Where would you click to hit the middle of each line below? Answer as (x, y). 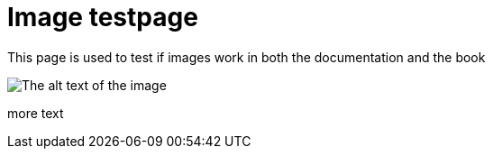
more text (36, 113)
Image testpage (103, 17)
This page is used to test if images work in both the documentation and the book (246, 57)
